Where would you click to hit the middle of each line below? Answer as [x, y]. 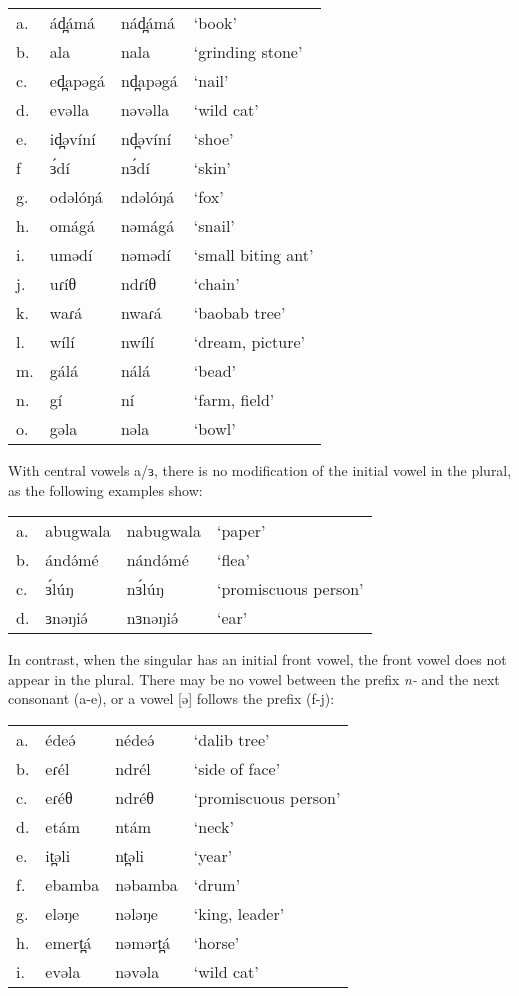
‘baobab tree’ [239, 312]
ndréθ [134, 797]
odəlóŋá [76, 196]
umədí [71, 254]
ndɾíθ [138, 283]
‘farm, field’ [234, 399]
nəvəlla [145, 109]
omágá [72, 225]
